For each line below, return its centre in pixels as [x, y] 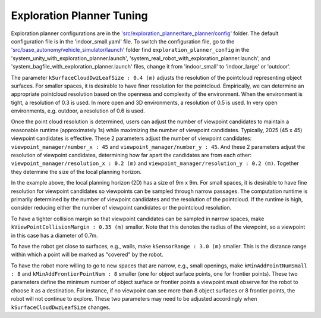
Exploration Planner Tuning [79, 15]
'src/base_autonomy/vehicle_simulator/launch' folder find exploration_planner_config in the [130, 50]
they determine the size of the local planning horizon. [76, 172]
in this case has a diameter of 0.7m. [54, 235]
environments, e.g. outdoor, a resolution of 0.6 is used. [78, 111]
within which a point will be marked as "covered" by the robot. [87, 255]
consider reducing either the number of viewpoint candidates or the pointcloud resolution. [121, 208]
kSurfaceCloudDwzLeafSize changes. [61, 307]
